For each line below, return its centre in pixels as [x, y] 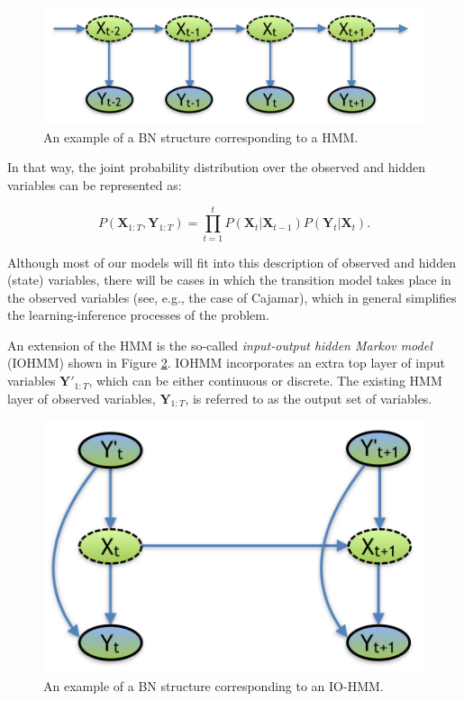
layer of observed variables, [82, 398]
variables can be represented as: [95, 184]
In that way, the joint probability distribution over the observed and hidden [216, 167]
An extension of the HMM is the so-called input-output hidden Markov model [220, 345]
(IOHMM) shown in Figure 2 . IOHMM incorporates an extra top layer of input [226, 363]
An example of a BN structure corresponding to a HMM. [201, 137]
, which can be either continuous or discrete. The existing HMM [265, 381]
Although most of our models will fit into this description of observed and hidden [232, 262]
